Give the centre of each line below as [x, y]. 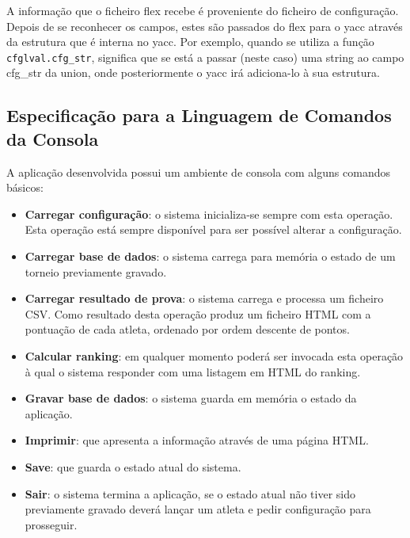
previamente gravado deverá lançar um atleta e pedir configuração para [198, 509]
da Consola [53, 138]
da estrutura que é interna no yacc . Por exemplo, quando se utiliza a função [190, 42]
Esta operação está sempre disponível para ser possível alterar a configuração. [213, 229]
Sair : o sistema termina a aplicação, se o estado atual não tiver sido [190, 493]
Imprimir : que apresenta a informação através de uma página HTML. [197, 440]
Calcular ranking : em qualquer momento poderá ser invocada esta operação [214, 355]
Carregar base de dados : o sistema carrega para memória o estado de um [210, 256]
